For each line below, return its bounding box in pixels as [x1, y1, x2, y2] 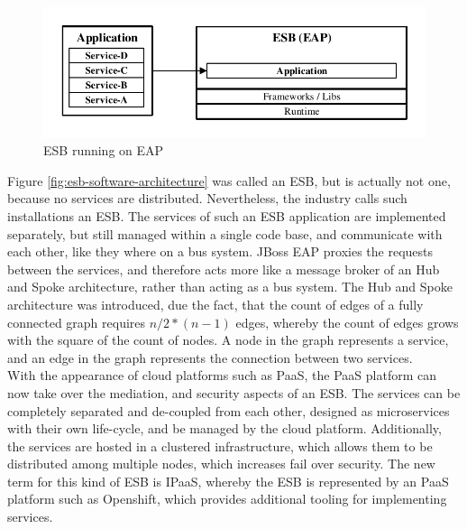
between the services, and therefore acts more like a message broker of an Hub [7, 259, 440, 278]
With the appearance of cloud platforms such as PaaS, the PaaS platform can [7, 366, 436, 385]
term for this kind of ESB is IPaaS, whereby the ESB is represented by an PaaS [7, 471, 449, 490]
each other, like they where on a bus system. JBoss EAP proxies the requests [7, 242, 434, 261]
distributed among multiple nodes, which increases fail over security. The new [7, 454, 435, 473]
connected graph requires [7, 312, 146, 331]
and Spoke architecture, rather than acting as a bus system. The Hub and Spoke [7, 277, 453, 296]
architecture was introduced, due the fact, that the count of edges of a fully [7, 294, 424, 313]
